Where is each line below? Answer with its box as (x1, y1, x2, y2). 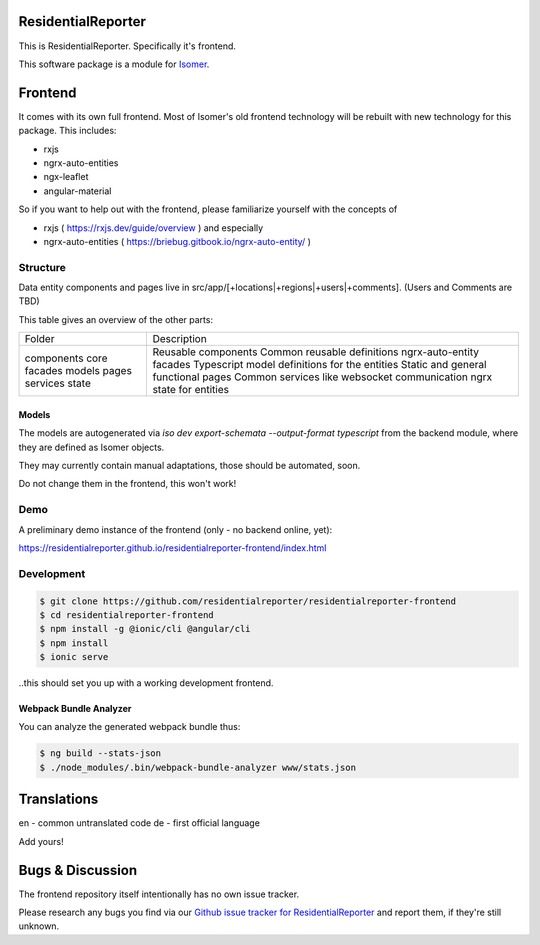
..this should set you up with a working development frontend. (18, 677, 274, 689)
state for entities (152, 383, 230, 397)
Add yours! (18, 835, 64, 847)
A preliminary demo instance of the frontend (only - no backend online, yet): (18, 523, 333, 535)
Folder (24, 332, 55, 346)
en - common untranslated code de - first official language (18, 817, 260, 829)
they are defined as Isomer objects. (18, 441, 165, 453)
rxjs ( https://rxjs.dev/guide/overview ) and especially (43, 221, 264, 234)
